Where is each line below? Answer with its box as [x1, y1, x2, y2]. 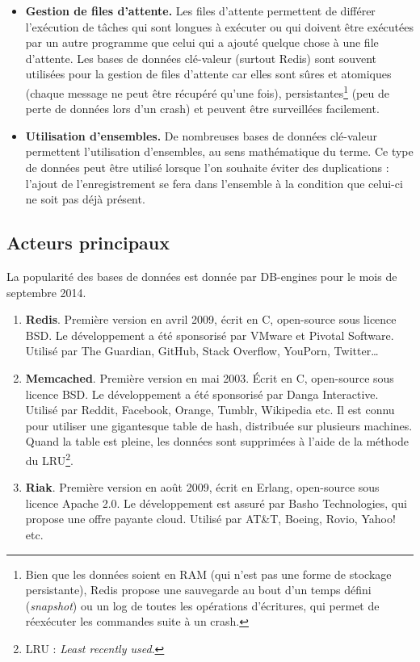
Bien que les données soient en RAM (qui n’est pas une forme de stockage [25, 565, 392, 582]
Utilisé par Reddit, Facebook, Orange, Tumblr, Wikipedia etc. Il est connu [25, 401, 395, 418]
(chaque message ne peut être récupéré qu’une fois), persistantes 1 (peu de [25, 82, 389, 101]
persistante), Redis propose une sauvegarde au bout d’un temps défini [25, 581, 372, 598]
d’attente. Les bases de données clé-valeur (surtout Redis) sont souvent [25, 49, 377, 66]
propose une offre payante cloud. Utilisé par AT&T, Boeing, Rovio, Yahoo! [25, 510, 396, 527]
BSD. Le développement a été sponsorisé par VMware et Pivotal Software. [25, 326, 394, 343]
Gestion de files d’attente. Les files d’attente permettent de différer [25, 2, 376, 19]
